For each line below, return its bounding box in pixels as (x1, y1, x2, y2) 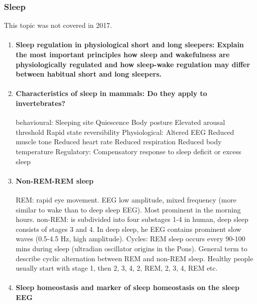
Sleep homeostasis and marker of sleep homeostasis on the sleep (15, 282, 240, 293)
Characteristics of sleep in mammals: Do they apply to (15, 88, 207, 99)
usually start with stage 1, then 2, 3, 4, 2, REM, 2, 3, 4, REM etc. (15, 263, 218, 273)
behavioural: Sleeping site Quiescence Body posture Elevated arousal (15, 117, 225, 127)
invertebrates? (15, 98, 66, 108)
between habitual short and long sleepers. (15, 69, 162, 79)
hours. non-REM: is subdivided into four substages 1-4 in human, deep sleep (15, 214, 249, 224)
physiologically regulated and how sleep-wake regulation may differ (15, 59, 250, 69)
